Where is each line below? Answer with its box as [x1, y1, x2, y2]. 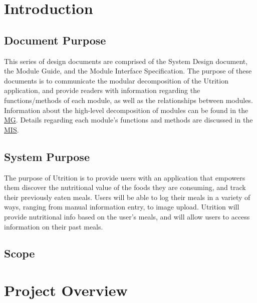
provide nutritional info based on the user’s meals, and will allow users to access [4, 211, 250, 221]
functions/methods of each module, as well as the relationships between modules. [4, 94, 253, 105]
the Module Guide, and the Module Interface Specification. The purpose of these [4, 65, 252, 76]
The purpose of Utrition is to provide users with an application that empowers [4, 172, 245, 182]
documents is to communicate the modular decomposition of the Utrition [4, 75, 228, 85]
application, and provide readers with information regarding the [4, 85, 200, 95]
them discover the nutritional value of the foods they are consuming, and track [4, 182, 246, 192]
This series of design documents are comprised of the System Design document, [4, 55, 248, 66]
